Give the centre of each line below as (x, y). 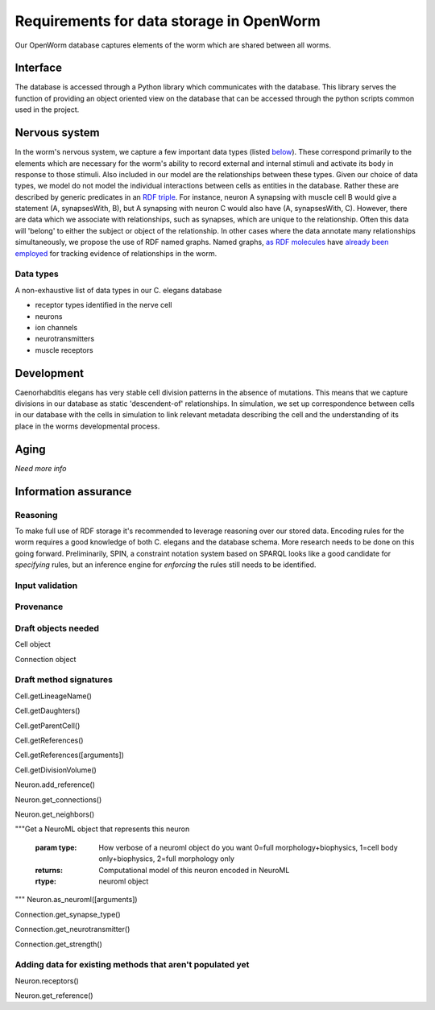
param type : (56, 847)
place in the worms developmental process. (87, 426)
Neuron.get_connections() (58, 799)
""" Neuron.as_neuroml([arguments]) (76, 900)
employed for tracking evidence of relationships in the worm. (116, 253)
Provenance (39, 606)
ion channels (56, 327)
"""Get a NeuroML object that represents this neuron (102, 829)
